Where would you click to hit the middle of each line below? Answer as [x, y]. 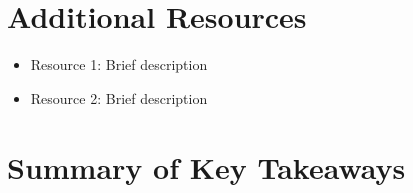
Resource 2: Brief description [119, 97]
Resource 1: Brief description [119, 64]
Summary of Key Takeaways [206, 166]
